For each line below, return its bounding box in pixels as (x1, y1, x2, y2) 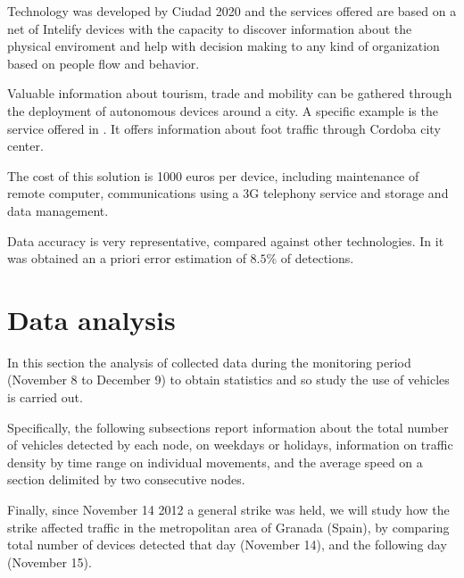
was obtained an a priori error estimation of (7, 249, 246, 268)
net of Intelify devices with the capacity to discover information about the (7, 19, 412, 37)
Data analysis (7, 301, 176, 337)
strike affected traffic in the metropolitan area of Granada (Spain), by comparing (7, 517, 450, 536)
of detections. (280, 249, 354, 268)
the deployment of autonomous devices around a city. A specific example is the (7, 101, 438, 120)
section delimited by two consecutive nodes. (7, 470, 245, 489)
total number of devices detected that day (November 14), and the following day (7, 535, 447, 554)
